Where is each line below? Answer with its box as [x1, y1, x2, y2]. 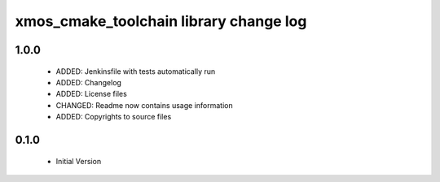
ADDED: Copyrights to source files [55, 112, 172, 122]
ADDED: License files [55, 89, 128, 99]
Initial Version [55, 156, 102, 166]
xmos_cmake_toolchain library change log [15, 12, 307, 30]
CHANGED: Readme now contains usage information [55, 100, 233, 110]
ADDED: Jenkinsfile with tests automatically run [55, 66, 216, 76]
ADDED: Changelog [55, 77, 122, 87]
